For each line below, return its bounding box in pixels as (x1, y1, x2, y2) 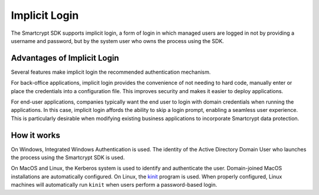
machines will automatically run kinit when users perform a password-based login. (11, 181, 217, 189)
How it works (11, 130, 60, 140)
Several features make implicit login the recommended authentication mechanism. (11, 68, 211, 75)
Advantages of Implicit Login (11, 53, 119, 63)
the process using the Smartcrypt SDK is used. (11, 154, 125, 161)
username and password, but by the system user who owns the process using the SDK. (11, 37, 224, 44)
